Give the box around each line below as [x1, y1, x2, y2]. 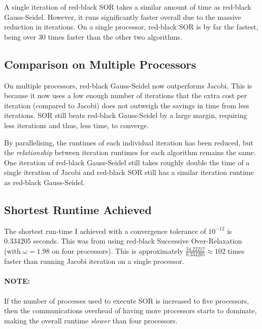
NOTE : [4, 276, 30, 286]
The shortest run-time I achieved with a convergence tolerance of [4, 225, 206, 236]
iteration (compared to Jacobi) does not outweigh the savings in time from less [4, 100, 249, 110]
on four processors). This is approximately [52, 245, 183, 256]
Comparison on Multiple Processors [4, 56, 196, 72]
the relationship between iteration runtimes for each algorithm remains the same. [4, 147, 256, 158]
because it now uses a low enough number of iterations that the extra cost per [4, 90, 247, 101]
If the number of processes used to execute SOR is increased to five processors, [4, 295, 249, 306]
